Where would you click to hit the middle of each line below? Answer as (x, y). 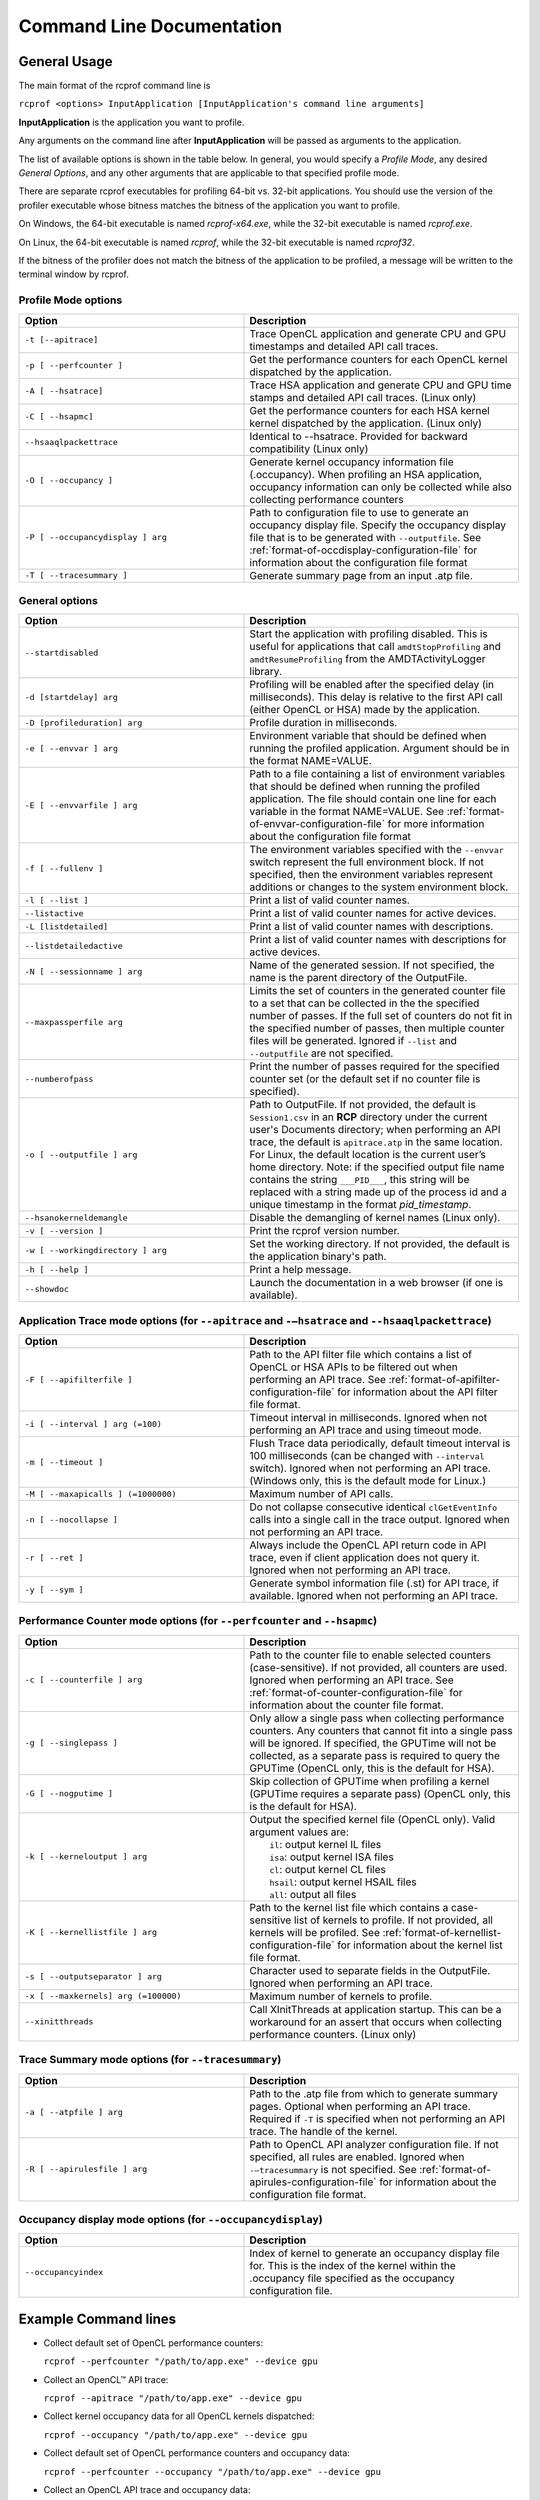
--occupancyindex (64, 2271)
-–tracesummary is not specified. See (333, 2169)
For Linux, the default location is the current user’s (368, 1155)
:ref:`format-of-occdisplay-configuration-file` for (363, 550)
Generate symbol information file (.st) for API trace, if (374, 1583)
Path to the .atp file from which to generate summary (374, 2093)
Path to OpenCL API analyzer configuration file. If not (374, 2144)
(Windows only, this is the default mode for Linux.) (368, 1480)
